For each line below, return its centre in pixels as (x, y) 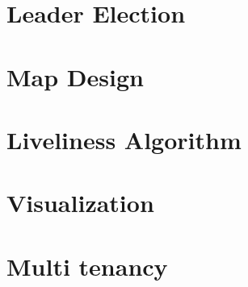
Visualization (80, 203)
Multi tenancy (87, 266)
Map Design (75, 76)
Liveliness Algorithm (124, 139)
